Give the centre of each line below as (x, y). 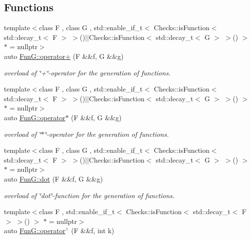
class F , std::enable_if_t (77, 211)
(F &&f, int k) (93, 230)
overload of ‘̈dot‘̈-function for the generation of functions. (89, 195)
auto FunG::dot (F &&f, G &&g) (53, 178)
